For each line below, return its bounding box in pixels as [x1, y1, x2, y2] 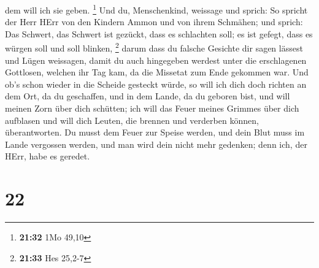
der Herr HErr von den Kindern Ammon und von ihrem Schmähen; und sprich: [5, 15, 303, 28]
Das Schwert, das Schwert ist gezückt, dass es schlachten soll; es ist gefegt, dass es [5, 27, 313, 40]
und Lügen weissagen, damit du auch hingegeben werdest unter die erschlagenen [5, 53, 307, 66]
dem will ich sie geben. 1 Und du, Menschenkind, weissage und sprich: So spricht [5, 2, 308, 16]
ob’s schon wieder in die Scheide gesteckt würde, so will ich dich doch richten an [5, 77, 307, 90]
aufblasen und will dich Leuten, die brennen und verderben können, [5, 113, 259, 126]
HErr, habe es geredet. [5, 150, 90, 163]
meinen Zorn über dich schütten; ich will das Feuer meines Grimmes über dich [5, 102, 299, 115]
